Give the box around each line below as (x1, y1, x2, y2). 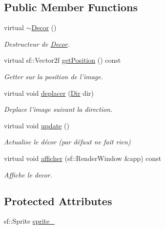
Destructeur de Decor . (4, 38, 70, 49)
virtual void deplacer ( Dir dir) (4, 88, 94, 98)
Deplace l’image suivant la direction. (4, 104, 113, 114)
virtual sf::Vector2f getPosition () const (4, 55, 121, 65)
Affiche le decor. (4, 169, 52, 179)
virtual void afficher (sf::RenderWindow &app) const (4, 153, 162, 163)
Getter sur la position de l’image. (4, 71, 103, 81)
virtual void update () (4, 120, 69, 130)
